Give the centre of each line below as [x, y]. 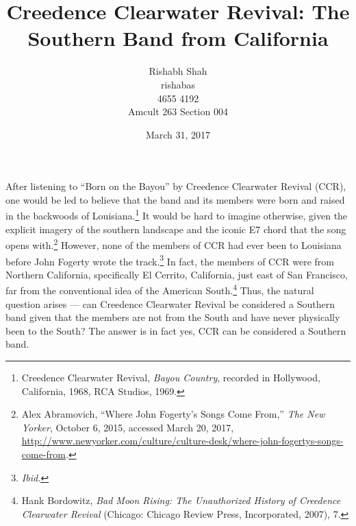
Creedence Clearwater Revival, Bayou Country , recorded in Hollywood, [171, 378]
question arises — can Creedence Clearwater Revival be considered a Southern [170, 303]
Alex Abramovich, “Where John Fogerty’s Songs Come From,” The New [173, 414]
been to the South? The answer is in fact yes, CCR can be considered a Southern [176, 330]
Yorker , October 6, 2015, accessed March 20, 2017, [128, 427]
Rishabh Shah [178, 71]
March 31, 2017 [178, 134]
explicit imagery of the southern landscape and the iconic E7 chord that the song [176, 229]
